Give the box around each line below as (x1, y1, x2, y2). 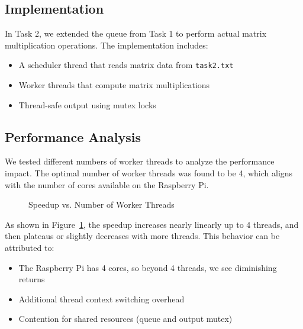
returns (18, 273, 45, 285)
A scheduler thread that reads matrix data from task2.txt (18, 59, 234, 71)
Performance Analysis (5, 127, 141, 146)
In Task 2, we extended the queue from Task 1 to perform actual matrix (5, 27, 267, 40)
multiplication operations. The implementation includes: (5, 38, 208, 51)
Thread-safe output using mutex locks (18, 98, 156, 111)
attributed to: (5, 241, 54, 253)
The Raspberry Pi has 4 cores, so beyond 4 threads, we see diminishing (18, 261, 277, 273)
